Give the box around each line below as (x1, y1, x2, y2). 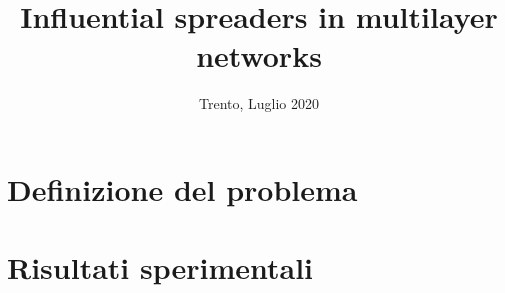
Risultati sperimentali (7, 247, 314, 288)
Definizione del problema (7, 168, 358, 209)
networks (196, 35, 322, 76)
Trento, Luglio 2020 (198, 93, 320, 114)
